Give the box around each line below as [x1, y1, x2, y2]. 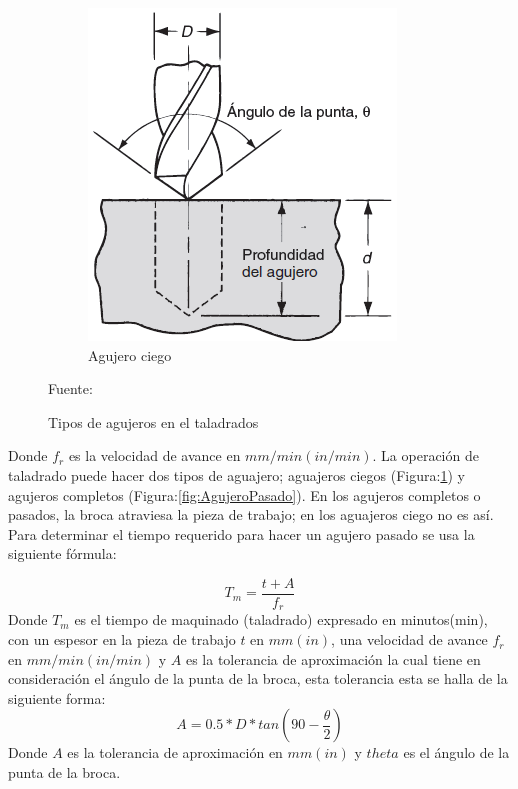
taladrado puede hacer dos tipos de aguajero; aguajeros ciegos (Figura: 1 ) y [8, 464, 465, 485]
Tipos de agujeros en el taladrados [48, 411, 259, 432]
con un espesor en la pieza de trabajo [8, 629, 236, 650]
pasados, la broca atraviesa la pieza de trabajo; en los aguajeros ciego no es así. [8, 504, 494, 525]
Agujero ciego [88, 344, 172, 365]
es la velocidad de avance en [68, 445, 241, 466]
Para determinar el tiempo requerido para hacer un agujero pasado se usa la [8, 523, 475, 544]
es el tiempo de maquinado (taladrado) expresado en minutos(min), [74, 609, 488, 630]
